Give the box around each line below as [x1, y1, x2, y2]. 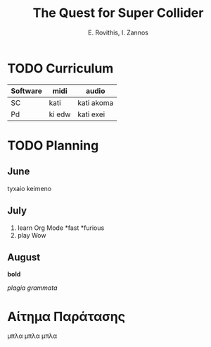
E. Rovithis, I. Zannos [87, 28, 149, 37]
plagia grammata [7, 284, 58, 292]
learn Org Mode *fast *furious [17, 224, 105, 232]
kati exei [77, 109, 105, 119]
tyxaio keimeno [7, 184, 51, 193]
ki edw [49, 109, 71, 119]
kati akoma [77, 97, 114, 107]
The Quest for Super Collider [32, 5, 204, 21]
